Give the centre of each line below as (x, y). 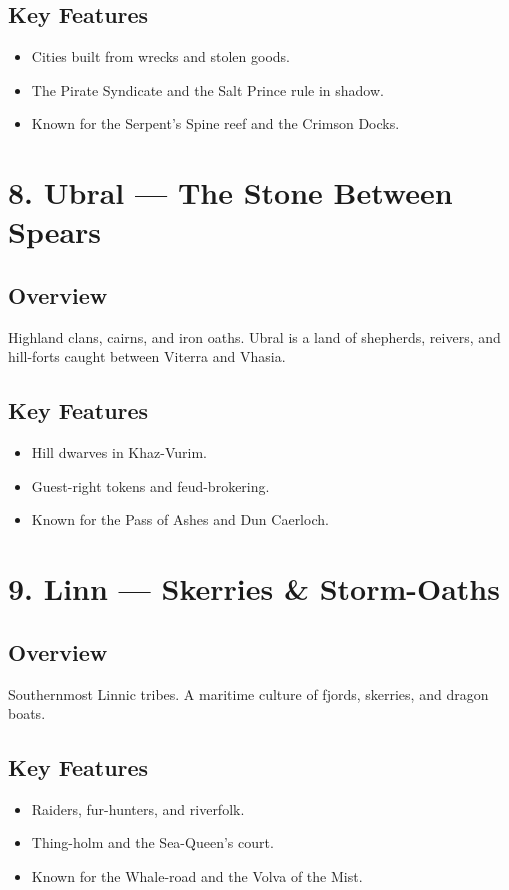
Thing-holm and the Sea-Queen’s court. (152, 842)
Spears (55, 231)
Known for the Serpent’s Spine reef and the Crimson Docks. (215, 123)
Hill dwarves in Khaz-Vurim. (119, 452)
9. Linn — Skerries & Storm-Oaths (254, 588)
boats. (27, 713)
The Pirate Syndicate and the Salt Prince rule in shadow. (207, 89)
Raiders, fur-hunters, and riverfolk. (138, 808)
